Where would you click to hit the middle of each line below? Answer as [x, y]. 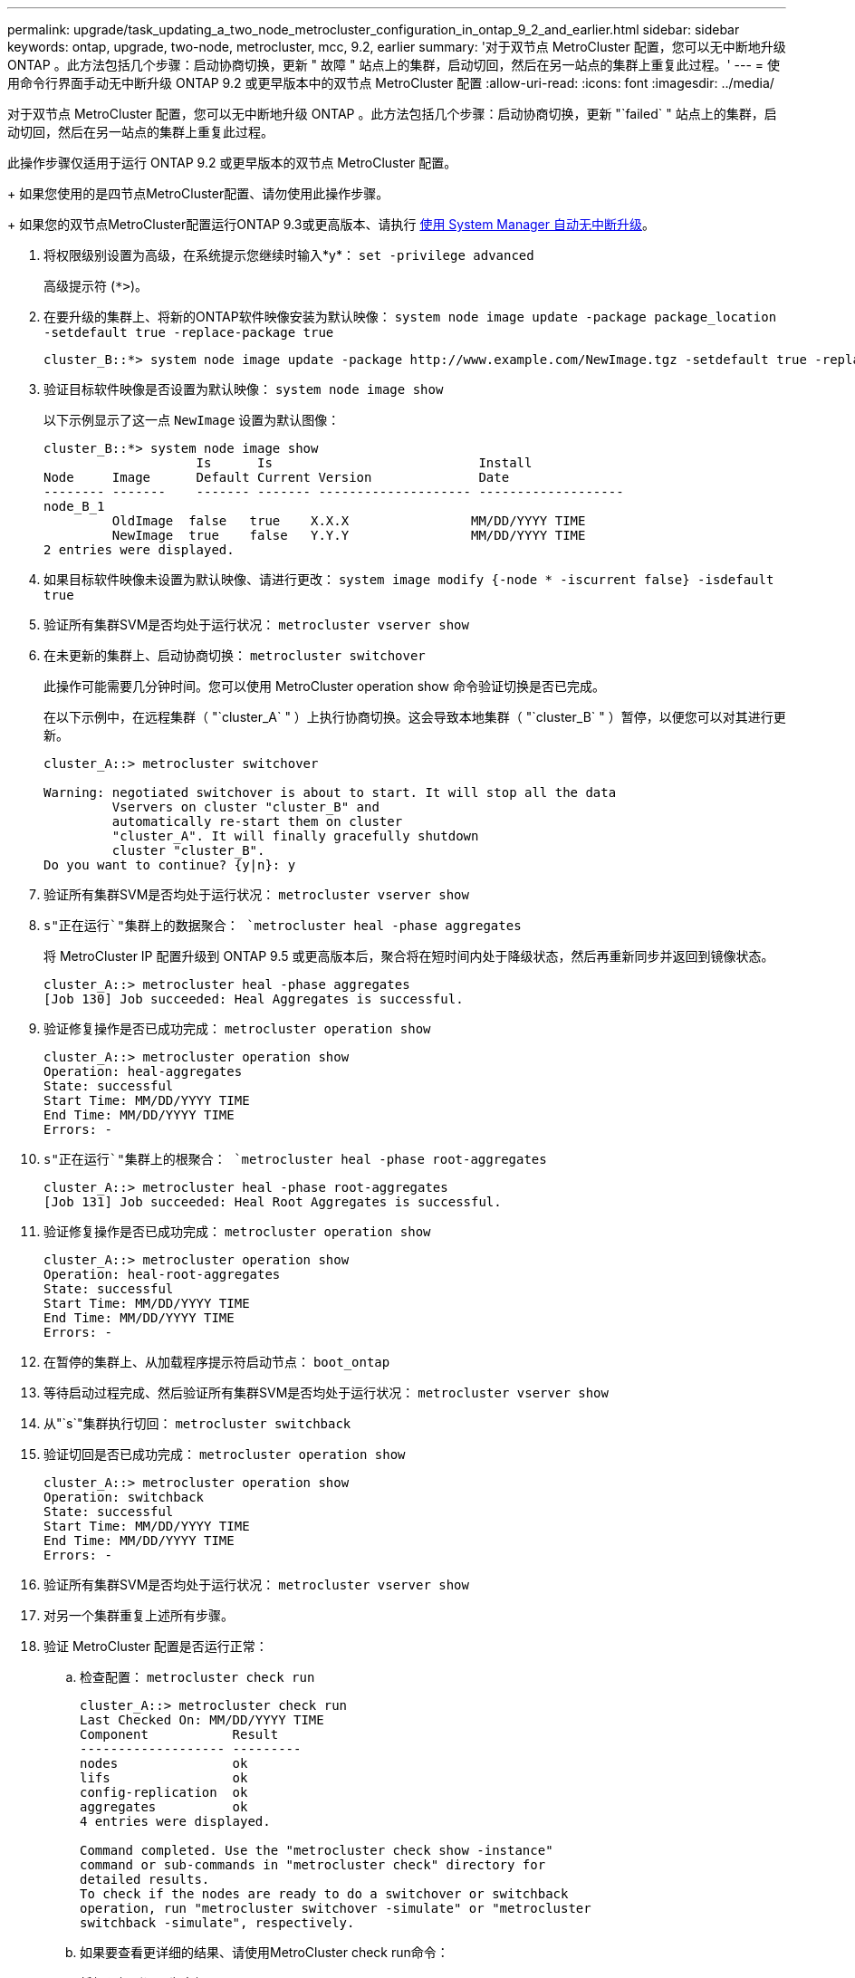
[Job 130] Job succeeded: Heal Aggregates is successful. [254, 999]
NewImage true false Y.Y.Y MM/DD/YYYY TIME [349, 535]
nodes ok [164, 1763]
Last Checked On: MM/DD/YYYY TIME [202, 1720]
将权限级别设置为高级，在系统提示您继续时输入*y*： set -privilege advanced [289, 255]
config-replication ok [164, 1792]
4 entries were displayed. [175, 1821]
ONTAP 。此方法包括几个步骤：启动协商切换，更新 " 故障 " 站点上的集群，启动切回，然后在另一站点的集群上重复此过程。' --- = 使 [394, 65]
